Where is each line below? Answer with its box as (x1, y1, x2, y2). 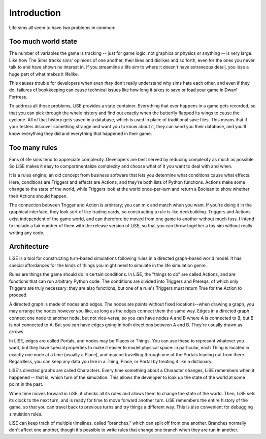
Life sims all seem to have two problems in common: (9, 25, 116, 31)
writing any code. (9, 230, 44, 236)
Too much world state (9, 37, 77, 46)
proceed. (9, 292, 28, 298)
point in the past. (9, 381, 44, 387)
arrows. (9, 329, 25, 335)
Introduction (9, 7, 61, 18)
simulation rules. (9, 411, 43, 417)
